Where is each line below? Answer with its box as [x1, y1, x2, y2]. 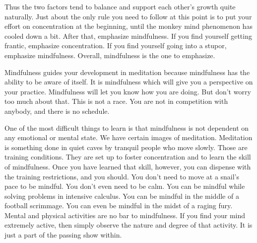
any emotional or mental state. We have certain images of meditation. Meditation [4, 132, 253, 143]
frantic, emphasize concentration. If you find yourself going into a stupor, [4, 40, 227, 51]
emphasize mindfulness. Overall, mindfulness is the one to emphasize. [4, 50, 215, 60]
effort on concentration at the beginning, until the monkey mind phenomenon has [4, 21, 253, 31]
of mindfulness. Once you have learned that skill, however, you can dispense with [4, 161, 251, 171]
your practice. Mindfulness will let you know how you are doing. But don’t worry [4, 86, 251, 96]
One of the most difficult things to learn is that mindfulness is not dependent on [4, 122, 249, 133]
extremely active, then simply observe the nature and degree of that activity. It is [4, 220, 253, 230]
